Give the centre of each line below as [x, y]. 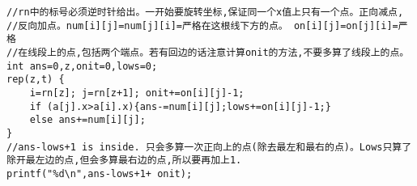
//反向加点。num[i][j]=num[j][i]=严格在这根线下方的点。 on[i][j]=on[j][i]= [202, 25]
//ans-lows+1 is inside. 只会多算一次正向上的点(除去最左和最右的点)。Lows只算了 [209, 147]
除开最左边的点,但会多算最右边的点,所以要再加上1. [124, 161]
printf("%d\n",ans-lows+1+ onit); [100, 173]
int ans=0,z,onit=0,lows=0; [82, 66]
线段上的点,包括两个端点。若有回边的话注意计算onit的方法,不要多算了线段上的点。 [219, 52]
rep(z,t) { [36, 80]
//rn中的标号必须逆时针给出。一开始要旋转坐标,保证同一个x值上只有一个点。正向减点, [205, 12]
